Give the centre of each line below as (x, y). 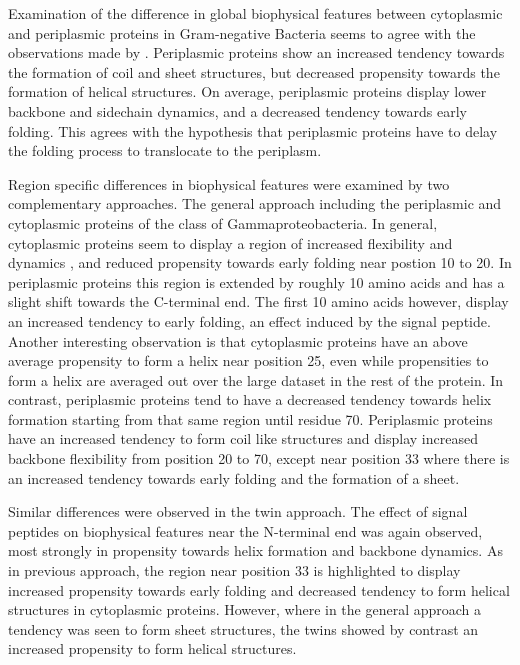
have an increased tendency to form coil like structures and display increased (243, 438)
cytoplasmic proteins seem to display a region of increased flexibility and (230, 242)
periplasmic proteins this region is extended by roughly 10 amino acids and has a (256, 281)
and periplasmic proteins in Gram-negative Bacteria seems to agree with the (242, 32)
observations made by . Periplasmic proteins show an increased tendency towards (256, 52)
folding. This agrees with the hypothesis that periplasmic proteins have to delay (253, 130)
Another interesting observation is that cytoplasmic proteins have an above (238, 340)
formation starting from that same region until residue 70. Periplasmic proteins (250, 418)
